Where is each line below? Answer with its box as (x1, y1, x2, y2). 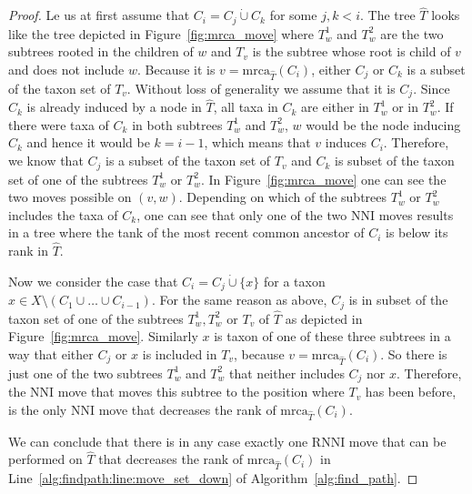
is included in (142, 345, 217, 364)
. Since (413, 78, 450, 97)
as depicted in (285, 308, 363, 328)
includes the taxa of (8, 205, 118, 224)
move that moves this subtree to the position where (57, 382, 345, 401)
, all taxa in (213, 97, 278, 116)
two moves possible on (8, 187, 132, 207)
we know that (8, 151, 84, 170)
